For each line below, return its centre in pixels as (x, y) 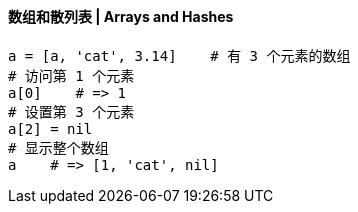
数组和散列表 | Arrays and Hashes (121, 16)
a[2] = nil (50, 128)
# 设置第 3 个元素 (71, 111)
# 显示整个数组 (58, 147)
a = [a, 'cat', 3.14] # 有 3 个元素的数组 (179, 55)
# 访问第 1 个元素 (71, 75)
